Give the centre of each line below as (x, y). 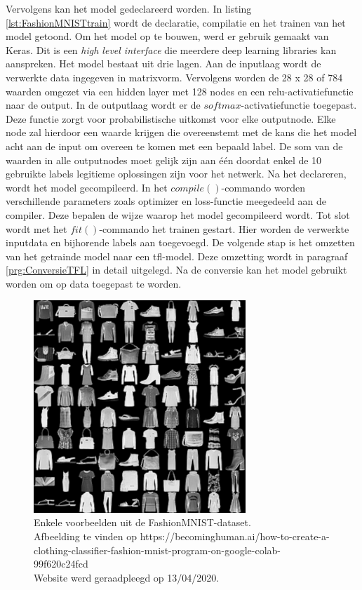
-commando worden (263, 187)
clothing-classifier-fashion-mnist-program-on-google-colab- (157, 550)
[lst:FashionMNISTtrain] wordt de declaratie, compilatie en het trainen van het (176, 22)
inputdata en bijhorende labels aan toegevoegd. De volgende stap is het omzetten (180, 242)
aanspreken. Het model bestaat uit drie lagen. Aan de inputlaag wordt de (163, 63)
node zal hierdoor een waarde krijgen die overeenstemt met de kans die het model (181, 132)
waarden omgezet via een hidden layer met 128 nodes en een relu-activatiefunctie (180, 91)
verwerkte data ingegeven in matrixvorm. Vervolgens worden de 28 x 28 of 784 (174, 77)
